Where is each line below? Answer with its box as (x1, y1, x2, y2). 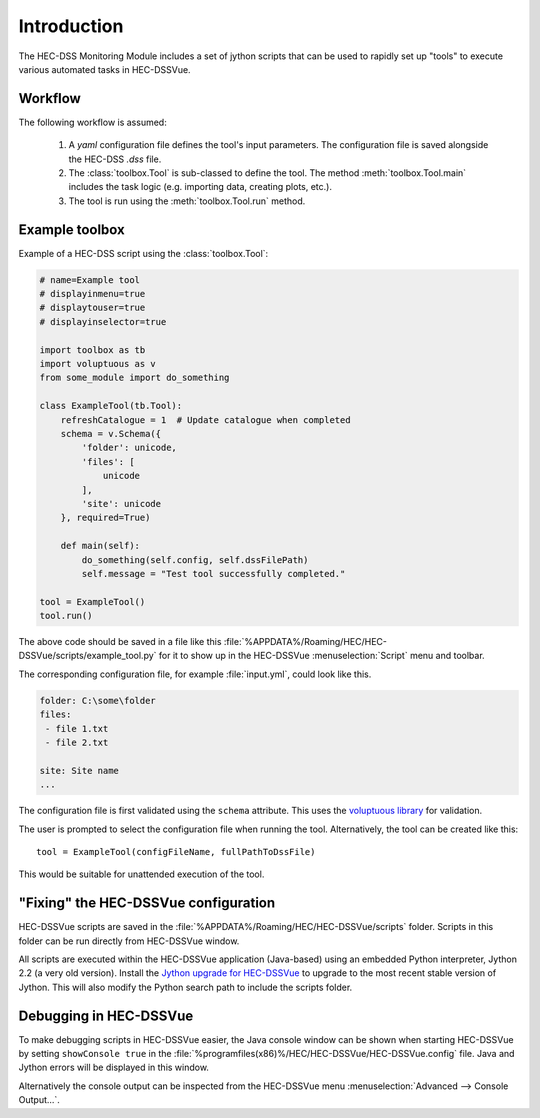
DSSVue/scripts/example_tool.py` (18, 650, 157, 662)
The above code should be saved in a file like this (18, 636, 222, 648)
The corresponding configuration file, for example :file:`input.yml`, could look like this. (18, 668, 372, 680)
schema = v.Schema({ (60, 428, 162, 439)
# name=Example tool (39, 274, 140, 285)
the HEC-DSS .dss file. (68, 153, 162, 165)
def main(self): (60, 540, 140, 552)
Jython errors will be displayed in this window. (18, 1061, 210, 1074)
